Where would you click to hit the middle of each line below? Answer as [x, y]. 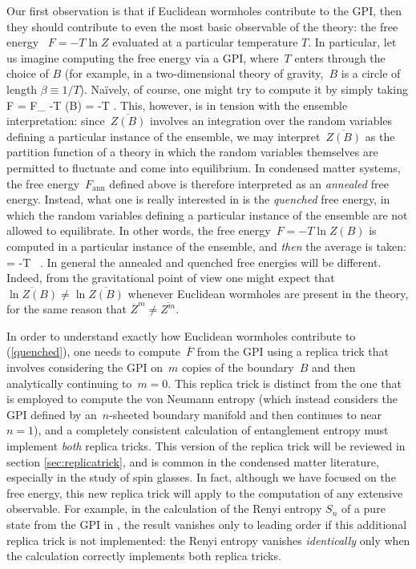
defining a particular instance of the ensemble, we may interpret [164, 136]
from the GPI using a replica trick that [293, 351]
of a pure [363, 508]
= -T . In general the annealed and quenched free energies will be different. [194, 262]
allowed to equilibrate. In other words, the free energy [139, 230]
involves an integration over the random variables [271, 121]
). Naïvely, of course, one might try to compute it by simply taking [244, 89]
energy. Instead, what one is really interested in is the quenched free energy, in [198, 199]
